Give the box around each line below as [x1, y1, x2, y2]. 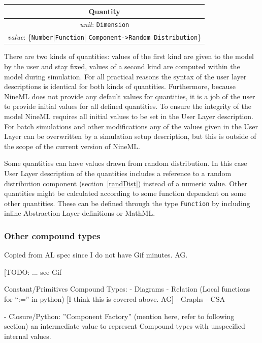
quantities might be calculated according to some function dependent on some [4, 188, 247, 198]
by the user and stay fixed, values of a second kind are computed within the [4, 61, 240, 71]
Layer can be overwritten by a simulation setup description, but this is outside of [4, 131, 256, 141]
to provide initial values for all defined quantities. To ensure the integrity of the [4, 101, 251, 111]
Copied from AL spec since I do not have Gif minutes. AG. [4, 249, 188, 260]
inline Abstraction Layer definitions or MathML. [4, 208, 155, 218]
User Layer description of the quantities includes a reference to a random [4, 167, 232, 178]
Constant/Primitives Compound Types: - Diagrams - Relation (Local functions [4, 283, 250, 294]
